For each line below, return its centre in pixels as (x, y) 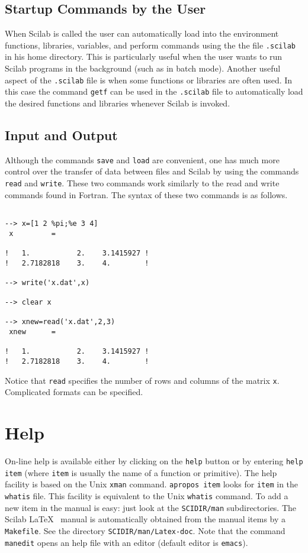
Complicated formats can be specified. (74, 392)
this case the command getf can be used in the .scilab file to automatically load (154, 91)
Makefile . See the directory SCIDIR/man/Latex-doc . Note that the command (145, 531)
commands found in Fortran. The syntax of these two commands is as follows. (146, 194)
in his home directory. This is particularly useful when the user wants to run (144, 56)
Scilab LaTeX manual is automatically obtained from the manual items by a (145, 519)
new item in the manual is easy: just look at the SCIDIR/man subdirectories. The (151, 507)
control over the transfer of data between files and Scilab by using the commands (152, 171)
